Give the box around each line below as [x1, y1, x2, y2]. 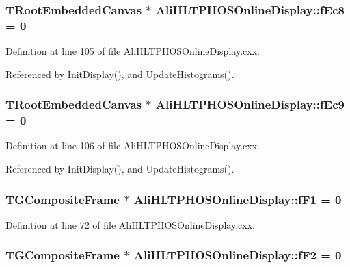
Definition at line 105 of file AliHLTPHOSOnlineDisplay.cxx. [5, 44, 260, 58]
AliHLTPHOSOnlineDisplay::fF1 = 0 [133, 190, 342, 207]
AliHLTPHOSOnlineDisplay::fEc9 [155, 96, 345, 113]
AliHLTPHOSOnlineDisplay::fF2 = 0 [133, 246, 342, 264]
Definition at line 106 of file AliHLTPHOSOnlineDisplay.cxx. [5, 138, 260, 153]
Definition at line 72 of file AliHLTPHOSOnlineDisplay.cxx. [5, 217, 255, 231]
